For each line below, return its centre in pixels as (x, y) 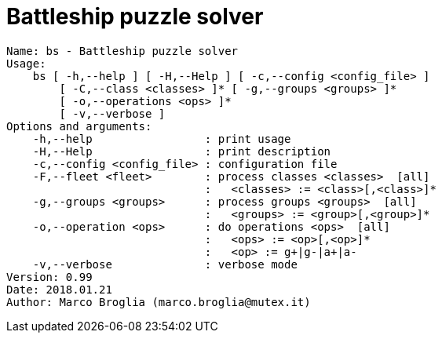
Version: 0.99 (49, 277)
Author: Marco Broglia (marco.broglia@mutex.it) (159, 302)
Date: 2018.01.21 (59, 289)
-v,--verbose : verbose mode (165, 264)
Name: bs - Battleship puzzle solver (122, 51)
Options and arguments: (79, 126)
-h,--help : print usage (162, 139)
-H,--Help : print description (182, 151)
